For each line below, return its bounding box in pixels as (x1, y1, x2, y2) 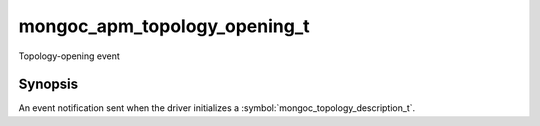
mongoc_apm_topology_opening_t (18, 15, 310, 37)
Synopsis (18, 76, 79, 93)
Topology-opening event (18, 50, 120, 62)
